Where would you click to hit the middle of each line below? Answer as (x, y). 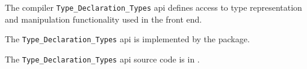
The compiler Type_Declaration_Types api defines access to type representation (153, 7)
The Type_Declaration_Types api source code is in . (102, 59)
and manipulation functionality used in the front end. (104, 19)
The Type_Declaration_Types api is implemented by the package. (127, 39)
